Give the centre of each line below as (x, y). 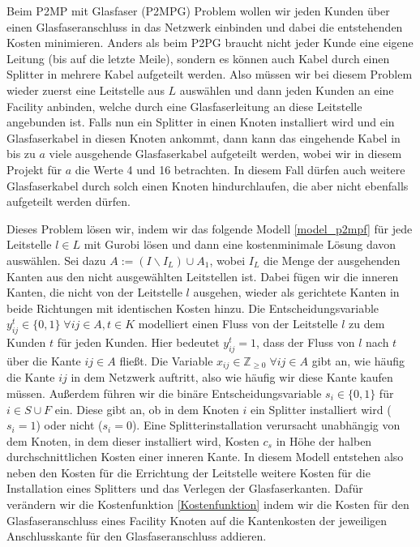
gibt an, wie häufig (358, 360)
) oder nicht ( (69, 425)
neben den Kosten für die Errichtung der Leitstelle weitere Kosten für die (189, 472)
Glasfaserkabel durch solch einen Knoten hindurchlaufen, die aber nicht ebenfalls (208, 185)
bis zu (21, 154)
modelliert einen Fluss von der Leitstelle (238, 324)
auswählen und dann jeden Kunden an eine (287, 90)
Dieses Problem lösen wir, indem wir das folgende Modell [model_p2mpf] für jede (210, 228)
